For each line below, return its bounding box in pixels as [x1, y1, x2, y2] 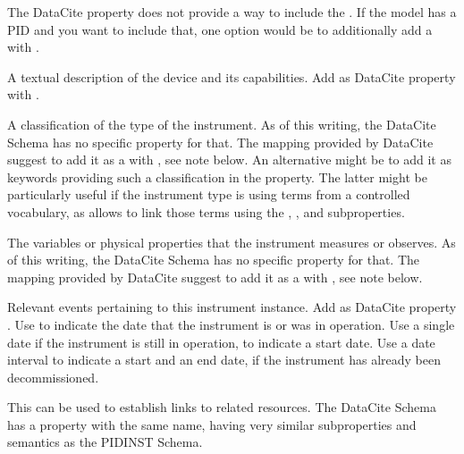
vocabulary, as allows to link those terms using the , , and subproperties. [7, 202, 405, 221]
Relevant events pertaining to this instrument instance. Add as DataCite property [7, 298, 457, 316]
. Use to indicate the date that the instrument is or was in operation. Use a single [7, 315, 455, 333]
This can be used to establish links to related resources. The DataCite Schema [7, 398, 436, 416]
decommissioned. [7, 367, 99, 386]
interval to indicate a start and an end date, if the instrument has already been [7, 350, 441, 369]
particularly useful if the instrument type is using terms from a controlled [7, 185, 410, 204]
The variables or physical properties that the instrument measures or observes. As [7, 232, 456, 251]
